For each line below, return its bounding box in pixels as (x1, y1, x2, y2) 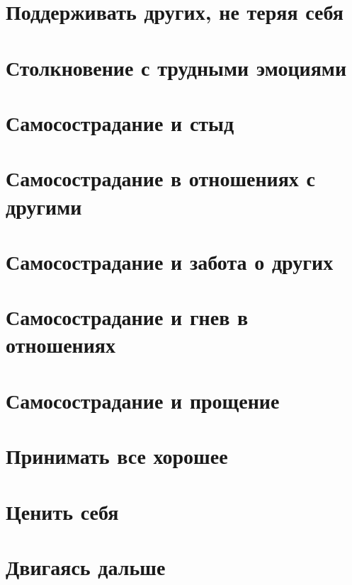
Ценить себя (6, 496, 119, 526)
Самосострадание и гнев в (6, 302, 249, 331)
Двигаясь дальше (6, 552, 166, 581)
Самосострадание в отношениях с (6, 164, 316, 193)
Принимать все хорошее (6, 441, 228, 470)
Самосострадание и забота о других (6, 246, 334, 276)
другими (6, 191, 82, 220)
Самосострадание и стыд (6, 108, 234, 137)
